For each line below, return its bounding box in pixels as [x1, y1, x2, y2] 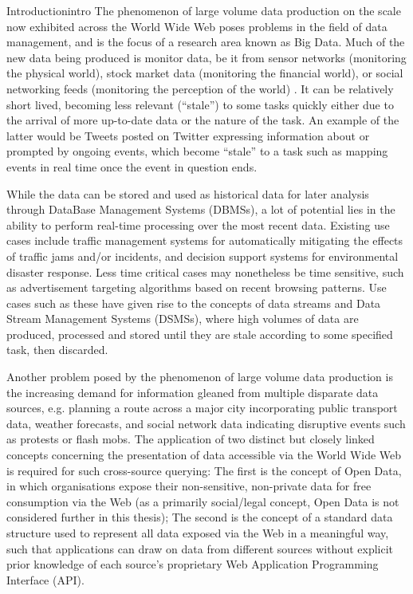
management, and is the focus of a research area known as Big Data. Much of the [6, 33, 405, 50]
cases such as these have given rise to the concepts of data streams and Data [6, 294, 381, 311]
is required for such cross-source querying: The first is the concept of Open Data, [6, 462, 402, 478]
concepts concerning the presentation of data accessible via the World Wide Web [6, 446, 402, 463]
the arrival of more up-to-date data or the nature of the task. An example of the [6, 112, 399, 128]
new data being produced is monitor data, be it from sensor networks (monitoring [6, 49, 407, 65]
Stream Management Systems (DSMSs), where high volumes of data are [6, 310, 359, 327]
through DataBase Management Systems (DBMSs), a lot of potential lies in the [6, 201, 395, 218]
